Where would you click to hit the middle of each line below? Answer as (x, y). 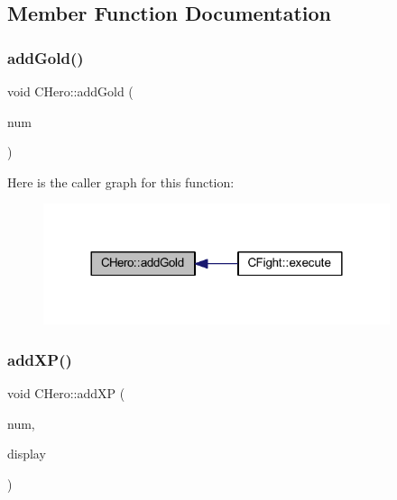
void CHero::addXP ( (66, 392)
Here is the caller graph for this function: (121, 182)
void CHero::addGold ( (70, 91)
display (27, 454)
